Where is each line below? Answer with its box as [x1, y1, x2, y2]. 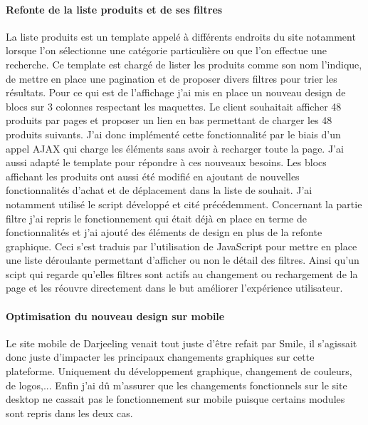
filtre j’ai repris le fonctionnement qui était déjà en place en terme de [6, 210, 307, 225]
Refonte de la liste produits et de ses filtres [6, 1, 223, 16]
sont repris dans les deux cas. [6, 405, 133, 420]
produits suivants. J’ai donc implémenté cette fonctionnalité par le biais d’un [6, 126, 341, 141]
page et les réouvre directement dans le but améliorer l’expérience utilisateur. [6, 280, 343, 295]
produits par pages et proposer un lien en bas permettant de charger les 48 [6, 113, 332, 128]
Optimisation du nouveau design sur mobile [6, 308, 225, 323]
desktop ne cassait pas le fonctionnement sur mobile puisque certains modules [6, 391, 345, 406]
